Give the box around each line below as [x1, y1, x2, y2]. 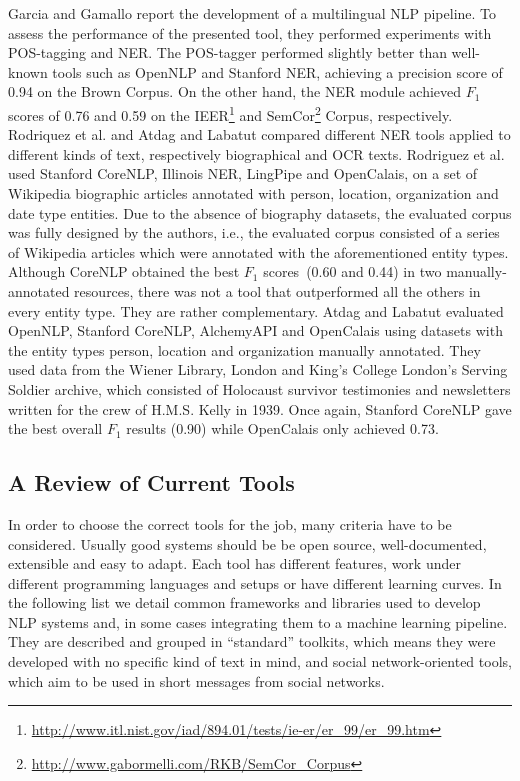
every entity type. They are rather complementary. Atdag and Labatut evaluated [8, 300, 504, 321]
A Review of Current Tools [8, 467, 295, 498]
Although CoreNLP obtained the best [8, 261, 240, 282]
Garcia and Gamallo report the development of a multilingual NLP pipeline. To [8, 3, 497, 23]
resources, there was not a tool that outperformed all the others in [74, 280, 481, 301]
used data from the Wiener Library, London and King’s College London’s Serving [8, 359, 508, 380]
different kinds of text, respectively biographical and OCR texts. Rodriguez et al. [8, 143, 505, 164]
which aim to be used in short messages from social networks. [8, 670, 385, 691]
